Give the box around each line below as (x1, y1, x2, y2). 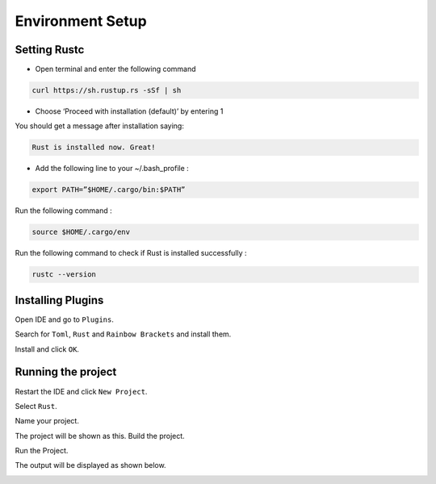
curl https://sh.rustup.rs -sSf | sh (31, 86, 182, 95)
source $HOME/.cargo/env (31, 227, 131, 237)
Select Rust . (15, 401, 57, 411)
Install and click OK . (15, 344, 80, 354)
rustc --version (31, 270, 97, 279)
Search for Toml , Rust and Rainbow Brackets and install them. (15, 329, 232, 339)
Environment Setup (15, 12, 147, 30)
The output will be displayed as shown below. (15, 461, 166, 470)
